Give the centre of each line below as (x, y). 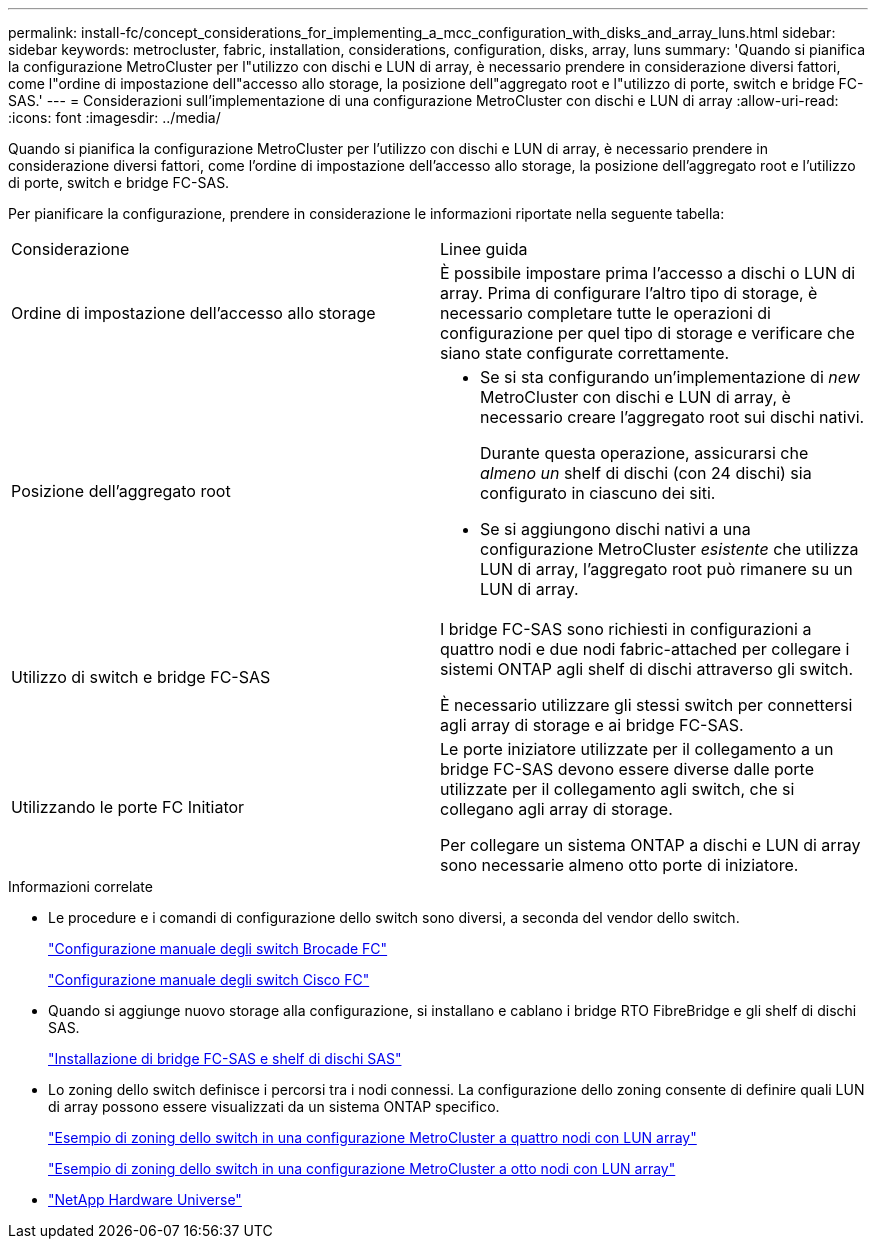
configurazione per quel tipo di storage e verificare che (647, 333)
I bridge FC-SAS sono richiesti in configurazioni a (626, 629)
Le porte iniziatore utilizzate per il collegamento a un (637, 749)
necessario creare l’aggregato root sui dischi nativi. (672, 417)
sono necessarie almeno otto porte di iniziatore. (619, 865)
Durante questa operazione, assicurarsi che (644, 453)
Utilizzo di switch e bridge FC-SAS (141, 677)
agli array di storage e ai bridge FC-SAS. (592, 725)
